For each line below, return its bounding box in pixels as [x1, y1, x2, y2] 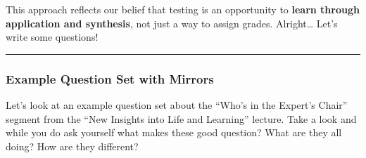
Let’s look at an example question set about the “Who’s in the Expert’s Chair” [6, 98, 348, 112]
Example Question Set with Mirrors [6, 70, 214, 87]
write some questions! [6, 29, 99, 44]
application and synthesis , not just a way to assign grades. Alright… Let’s [6, 15, 338, 30]
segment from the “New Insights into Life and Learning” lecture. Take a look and [6, 111, 357, 126]
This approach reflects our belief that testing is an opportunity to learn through [6, 2, 360, 16]
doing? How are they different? [6, 138, 139, 153]
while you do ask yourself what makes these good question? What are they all [6, 125, 342, 140]
